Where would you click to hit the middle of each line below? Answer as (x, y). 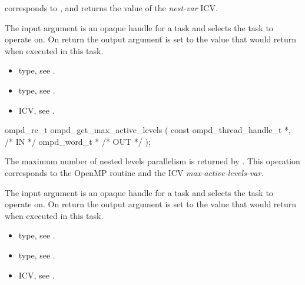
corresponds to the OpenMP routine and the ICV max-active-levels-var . (134, 172)
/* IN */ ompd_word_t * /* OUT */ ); (78, 141)
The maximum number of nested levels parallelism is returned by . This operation (152, 161)
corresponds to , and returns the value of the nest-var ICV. (111, 8)
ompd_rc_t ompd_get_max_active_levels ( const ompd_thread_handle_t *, (148, 130)
